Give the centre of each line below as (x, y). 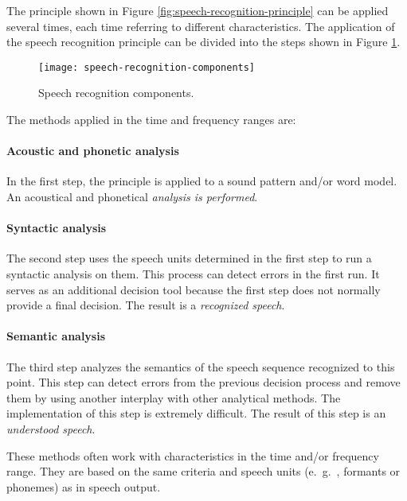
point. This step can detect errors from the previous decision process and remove (203, 382)
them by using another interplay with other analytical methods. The (174, 397)
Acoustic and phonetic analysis (93, 151)
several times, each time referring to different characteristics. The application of (201, 26)
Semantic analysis (56, 336)
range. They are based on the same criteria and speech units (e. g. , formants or (203, 471)
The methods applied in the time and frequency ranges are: (151, 120)
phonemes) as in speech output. (84, 486)
